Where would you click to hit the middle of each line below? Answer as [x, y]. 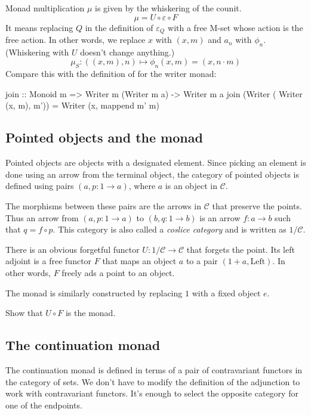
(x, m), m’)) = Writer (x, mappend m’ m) [82, 105]
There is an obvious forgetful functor [73, 249]
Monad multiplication [45, 8]
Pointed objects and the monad [104, 137]
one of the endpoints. [44, 405]
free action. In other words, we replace [76, 40]
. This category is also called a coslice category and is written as [170, 229]
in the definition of [119, 27]
